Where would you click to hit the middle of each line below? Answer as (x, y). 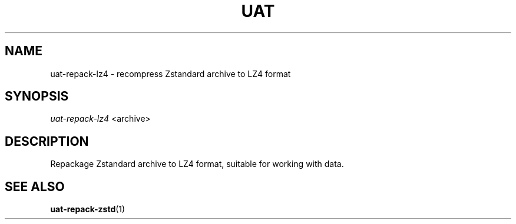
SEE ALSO (35, 186)
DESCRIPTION (47, 141)
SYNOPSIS (37, 96)
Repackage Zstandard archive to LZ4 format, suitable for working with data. (197, 164)
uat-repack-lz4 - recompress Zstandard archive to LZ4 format (171, 73)
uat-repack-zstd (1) (88, 209)
